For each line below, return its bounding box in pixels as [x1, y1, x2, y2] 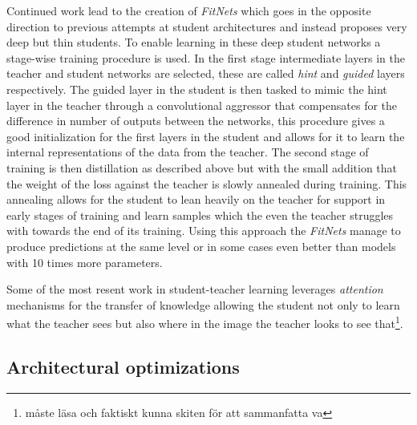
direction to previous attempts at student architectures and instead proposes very [6, 18, 407, 34]
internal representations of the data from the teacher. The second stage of [6, 144, 369, 160]
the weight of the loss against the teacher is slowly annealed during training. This [6, 175, 407, 192]
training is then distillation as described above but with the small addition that [6, 159, 398, 176]
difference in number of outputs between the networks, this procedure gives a [6, 112, 385, 129]
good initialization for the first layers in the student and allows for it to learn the [6, 127, 405, 144]
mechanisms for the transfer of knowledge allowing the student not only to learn [6, 296, 400, 313]
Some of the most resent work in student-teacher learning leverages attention [6, 281, 383, 297]
